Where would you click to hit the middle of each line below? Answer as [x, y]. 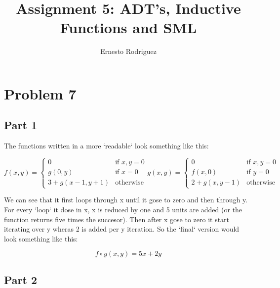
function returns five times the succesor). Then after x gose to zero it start [117, 219]
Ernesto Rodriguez [128, 51]
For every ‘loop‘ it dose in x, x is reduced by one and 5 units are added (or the [123, 210]
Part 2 [21, 279]
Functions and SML [128, 27]
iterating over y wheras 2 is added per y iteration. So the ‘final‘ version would [122, 229]
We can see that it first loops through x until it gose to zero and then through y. [126, 200]
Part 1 [21, 125]
